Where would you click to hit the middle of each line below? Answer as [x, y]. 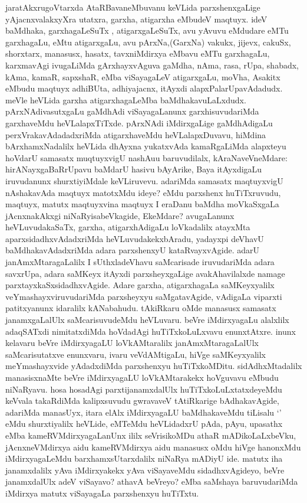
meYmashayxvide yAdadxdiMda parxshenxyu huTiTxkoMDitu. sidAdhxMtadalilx [154, 366]
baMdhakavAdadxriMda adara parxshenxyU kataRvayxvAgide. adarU [133, 250]
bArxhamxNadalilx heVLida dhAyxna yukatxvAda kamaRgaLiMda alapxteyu [146, 146]
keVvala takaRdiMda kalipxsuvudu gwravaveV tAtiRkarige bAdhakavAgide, [142, 401]
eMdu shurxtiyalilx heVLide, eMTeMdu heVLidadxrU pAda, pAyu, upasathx [144, 424]
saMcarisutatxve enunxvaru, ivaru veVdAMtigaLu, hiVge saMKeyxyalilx [136, 354]
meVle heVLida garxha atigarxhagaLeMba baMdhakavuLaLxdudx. [126, 99]
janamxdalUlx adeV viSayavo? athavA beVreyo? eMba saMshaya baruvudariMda [152, 481]
